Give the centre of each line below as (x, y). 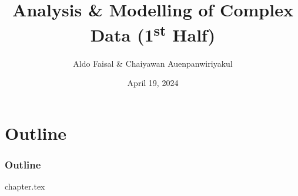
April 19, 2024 (153, 83)
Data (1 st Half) (153, 34)
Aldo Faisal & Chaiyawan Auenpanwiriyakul (153, 63)
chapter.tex (25, 186)
